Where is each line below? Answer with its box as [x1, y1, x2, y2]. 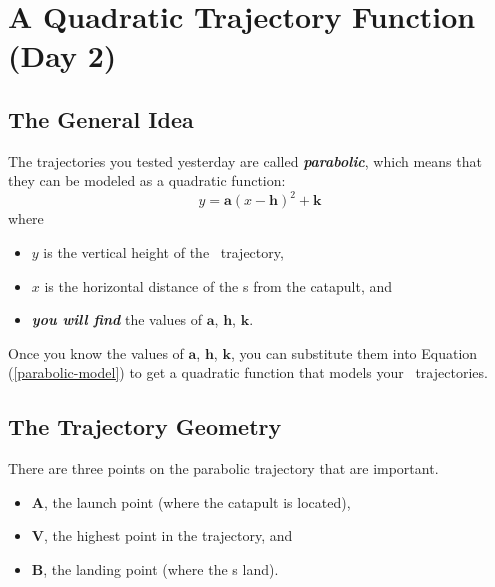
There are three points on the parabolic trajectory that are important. [8, 458, 439, 479]
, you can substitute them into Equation [230, 342, 478, 363]
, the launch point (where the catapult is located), [43, 491, 351, 512]
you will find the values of [31, 309, 203, 330]
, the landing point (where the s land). [43, 559, 279, 579]
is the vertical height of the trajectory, [43, 242, 284, 263]
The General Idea [8, 103, 194, 134]
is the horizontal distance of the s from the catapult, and [44, 275, 393, 296]
